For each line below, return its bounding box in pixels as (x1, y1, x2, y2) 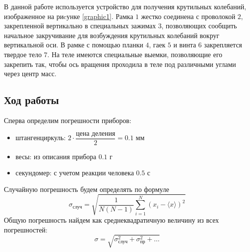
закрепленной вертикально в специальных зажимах (4, 21, 156, 31)
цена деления (76, 130, 115, 137)
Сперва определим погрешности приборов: (4, 115, 132, 125)
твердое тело (4, 49, 42, 59)
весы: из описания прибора (15, 151, 96, 161)
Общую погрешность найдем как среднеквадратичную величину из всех (4, 214, 219, 225)
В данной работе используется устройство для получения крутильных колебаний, (4, 1, 247, 11)
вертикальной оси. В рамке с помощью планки (4, 40, 143, 50)
